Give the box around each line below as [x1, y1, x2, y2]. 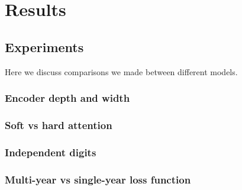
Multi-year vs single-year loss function [5, 172, 191, 186]
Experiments [5, 37, 84, 56]
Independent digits [5, 144, 96, 159]
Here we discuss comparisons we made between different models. [5, 65, 238, 78]
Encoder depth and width [5, 91, 130, 105]
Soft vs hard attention [5, 117, 112, 132]
